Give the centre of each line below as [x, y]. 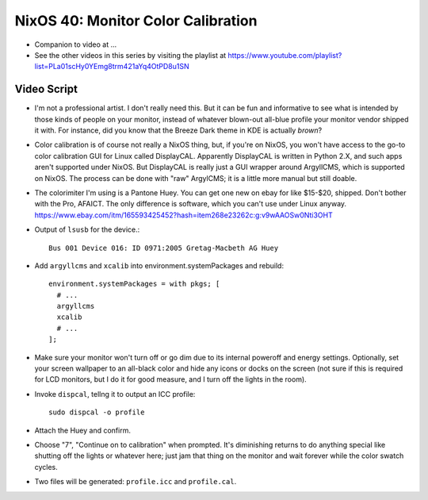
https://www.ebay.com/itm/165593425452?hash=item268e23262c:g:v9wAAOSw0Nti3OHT [183, 215]
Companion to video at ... [76, 44]
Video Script [46, 89]
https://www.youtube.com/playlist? [285, 55]
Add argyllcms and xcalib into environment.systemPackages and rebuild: [159, 265]
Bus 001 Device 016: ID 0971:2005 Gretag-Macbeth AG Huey [164, 248]
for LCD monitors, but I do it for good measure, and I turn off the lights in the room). [170, 379]
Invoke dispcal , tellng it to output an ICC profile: [115, 394]
